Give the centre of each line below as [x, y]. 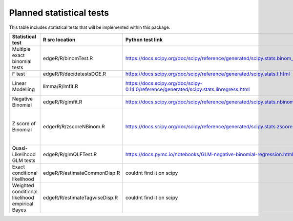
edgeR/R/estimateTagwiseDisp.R [81, 198]
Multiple [21, 49]
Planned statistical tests [59, 13]
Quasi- [20, 148]
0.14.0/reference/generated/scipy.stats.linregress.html [188, 89]
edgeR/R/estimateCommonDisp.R [82, 173]
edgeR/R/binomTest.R [68, 58]
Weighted [23, 185]
